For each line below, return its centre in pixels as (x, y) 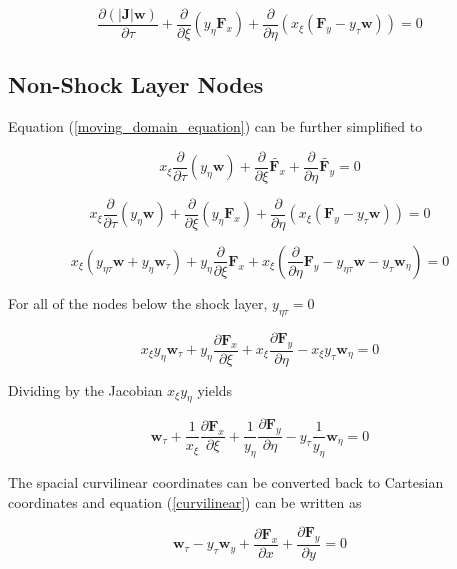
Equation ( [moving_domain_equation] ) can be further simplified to (215, 126)
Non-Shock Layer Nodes (136, 84)
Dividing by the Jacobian (85, 389)
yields (215, 389)
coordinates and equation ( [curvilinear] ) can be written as (185, 501)
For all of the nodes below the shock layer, (138, 302)
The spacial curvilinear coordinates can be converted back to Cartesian (226, 482)
